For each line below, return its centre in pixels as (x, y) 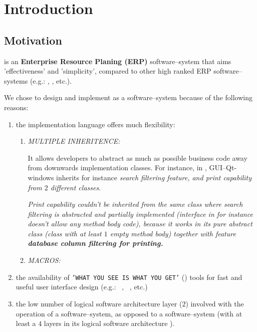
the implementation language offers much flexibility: (95, 124)
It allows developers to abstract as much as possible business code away (138, 157)
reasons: (16, 107)
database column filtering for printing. (95, 243)
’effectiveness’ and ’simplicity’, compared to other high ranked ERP (108, 71)
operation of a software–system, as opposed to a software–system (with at (129, 313)
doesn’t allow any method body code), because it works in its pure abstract (140, 224)
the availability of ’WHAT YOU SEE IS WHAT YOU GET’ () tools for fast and (129, 277)
